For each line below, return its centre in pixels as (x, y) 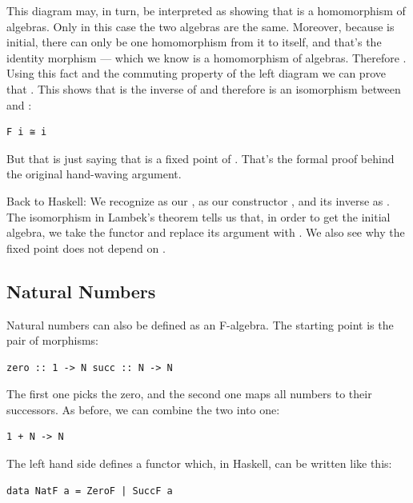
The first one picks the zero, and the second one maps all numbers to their (189, 394)
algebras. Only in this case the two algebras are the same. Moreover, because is (200, 26)
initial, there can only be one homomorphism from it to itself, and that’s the (194, 42)
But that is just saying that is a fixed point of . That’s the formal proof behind (200, 158)
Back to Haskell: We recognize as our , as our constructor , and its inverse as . (198, 200)
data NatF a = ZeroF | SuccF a (90, 491)
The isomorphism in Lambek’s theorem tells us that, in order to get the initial (198, 216)
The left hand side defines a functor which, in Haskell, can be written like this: (199, 463)
